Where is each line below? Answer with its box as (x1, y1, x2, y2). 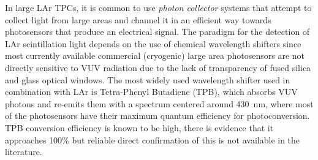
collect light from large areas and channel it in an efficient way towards (5, 13, 271, 26)
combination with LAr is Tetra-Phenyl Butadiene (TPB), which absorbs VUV (5, 85, 298, 98)
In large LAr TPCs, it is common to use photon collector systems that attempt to (5, 1, 312, 13)
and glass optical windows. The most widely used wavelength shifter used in (5, 73, 290, 86)
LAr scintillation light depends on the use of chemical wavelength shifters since (5, 37, 301, 50)
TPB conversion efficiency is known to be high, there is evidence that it (5, 121, 274, 134)
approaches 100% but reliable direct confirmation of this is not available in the (5, 133, 300, 146)
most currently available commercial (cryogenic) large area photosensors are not (5, 49, 305, 62)
